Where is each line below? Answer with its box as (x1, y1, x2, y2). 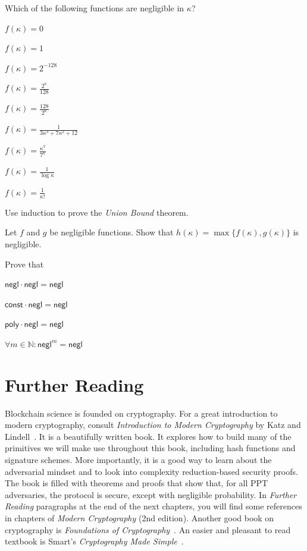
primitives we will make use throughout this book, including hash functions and (5, 442, 296, 454)
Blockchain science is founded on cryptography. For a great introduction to (5, 407, 278, 419)
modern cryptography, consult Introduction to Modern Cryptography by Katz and (5, 418, 301, 431)
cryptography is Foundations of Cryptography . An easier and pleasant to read (5, 523, 291, 536)
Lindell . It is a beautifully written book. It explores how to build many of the (5, 430, 292, 442)
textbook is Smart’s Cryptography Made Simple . (5, 535, 184, 547)
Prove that (5, 257, 44, 270)
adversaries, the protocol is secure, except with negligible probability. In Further (5, 488, 297, 500)
